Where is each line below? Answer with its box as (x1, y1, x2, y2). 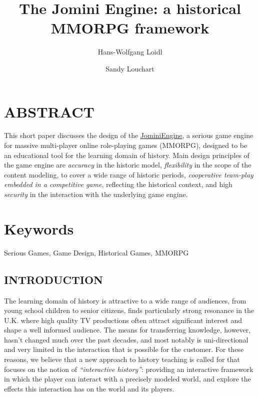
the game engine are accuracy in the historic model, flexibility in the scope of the (4, 159, 251, 170)
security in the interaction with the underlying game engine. (4, 189, 188, 199)
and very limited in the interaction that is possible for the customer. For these (4, 344, 244, 354)
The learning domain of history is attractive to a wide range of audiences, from (4, 295, 246, 305)
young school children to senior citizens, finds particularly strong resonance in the (4, 305, 254, 315)
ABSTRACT (4, 101, 94, 121)
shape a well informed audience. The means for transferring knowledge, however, (4, 324, 251, 335)
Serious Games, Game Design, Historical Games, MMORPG (4, 247, 189, 257)
